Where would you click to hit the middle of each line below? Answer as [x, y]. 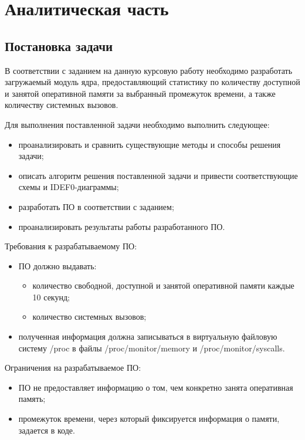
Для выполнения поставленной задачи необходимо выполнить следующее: [137, 124]
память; [32, 399]
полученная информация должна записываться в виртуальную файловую [148, 336]
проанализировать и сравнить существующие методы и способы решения [150, 144]
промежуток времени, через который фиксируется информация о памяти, [149, 419]
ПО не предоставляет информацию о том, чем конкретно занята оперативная [156, 387]
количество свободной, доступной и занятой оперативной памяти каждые [163, 285]
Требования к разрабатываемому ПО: [71, 246]
